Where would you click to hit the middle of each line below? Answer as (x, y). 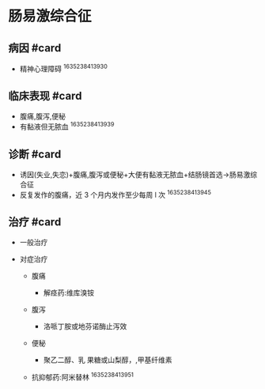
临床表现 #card (45, 96)
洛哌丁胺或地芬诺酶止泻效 (85, 327)
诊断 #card (35, 154)
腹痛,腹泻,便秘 (42, 116)
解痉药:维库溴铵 (69, 293)
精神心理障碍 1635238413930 (64, 68)
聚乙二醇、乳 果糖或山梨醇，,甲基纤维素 (108, 360)
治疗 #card (35, 222)
